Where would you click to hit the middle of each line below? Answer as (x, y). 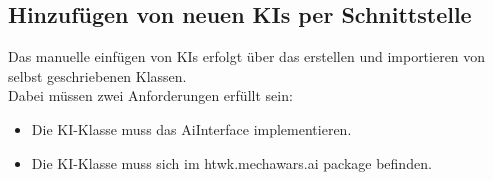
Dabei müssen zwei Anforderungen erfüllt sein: (150, 95)
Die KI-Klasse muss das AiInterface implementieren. (191, 128)
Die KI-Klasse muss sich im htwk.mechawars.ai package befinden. (231, 162)
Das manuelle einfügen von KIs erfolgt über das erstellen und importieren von (247, 56)
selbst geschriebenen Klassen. (97, 75)
